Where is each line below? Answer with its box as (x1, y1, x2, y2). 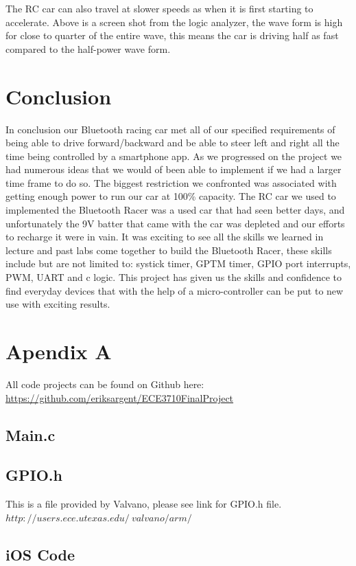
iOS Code (5, 543, 75, 565)
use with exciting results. (5, 297, 110, 311)
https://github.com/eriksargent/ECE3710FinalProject (5, 390, 234, 405)
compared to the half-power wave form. (5, 41, 171, 56)
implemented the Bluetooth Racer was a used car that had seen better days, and (5, 203, 345, 217)
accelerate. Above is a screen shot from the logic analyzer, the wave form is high (5, 14, 343, 29)
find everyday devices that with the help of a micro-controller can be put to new (5, 283, 344, 297)
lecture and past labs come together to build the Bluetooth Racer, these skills (5, 242, 332, 257)
